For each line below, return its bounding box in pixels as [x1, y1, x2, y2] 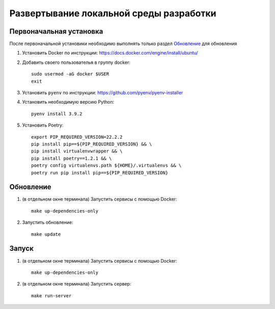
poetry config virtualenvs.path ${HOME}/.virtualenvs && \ [31, 163, 182, 168]
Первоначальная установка [9, 27, 103, 36]
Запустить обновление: [22, 219, 73, 225]
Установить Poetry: [22, 122, 64, 128]
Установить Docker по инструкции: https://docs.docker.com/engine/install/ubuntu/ [22, 50, 198, 56]
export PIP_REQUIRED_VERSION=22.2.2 [31, 134, 123, 140]
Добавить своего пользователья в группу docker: [22, 59, 131, 65]
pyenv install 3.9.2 [31, 111, 82, 117]
